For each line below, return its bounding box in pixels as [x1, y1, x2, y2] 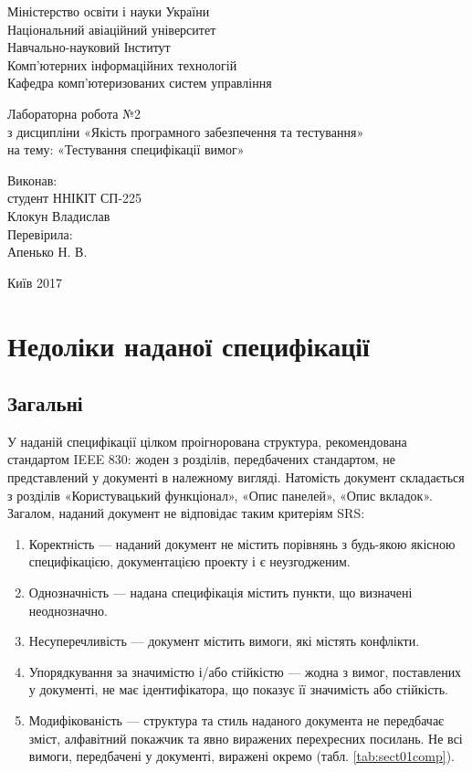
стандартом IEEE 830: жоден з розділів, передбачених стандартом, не [7, 449, 396, 469]
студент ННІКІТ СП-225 [7, 188, 142, 207]
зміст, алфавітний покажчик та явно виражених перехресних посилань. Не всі [28, 728, 463, 747]
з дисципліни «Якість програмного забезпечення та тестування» [7, 122, 364, 141]
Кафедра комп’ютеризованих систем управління [7, 73, 272, 92]
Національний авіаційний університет [7, 19, 216, 38]
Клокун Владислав [7, 206, 110, 225]
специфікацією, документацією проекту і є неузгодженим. [28, 552, 351, 571]
